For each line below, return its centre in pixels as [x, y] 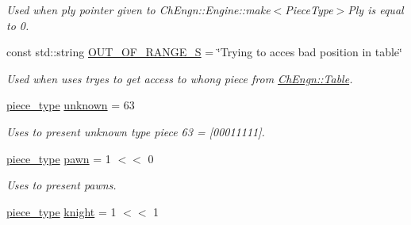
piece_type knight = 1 [61, 211]
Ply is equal [376, 10]
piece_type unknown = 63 [71, 105]
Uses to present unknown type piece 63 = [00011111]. [136, 131]
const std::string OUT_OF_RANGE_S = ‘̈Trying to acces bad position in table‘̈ [204, 52]
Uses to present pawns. [61, 185]
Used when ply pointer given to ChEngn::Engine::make [138, 10]
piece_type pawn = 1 [59, 158]
